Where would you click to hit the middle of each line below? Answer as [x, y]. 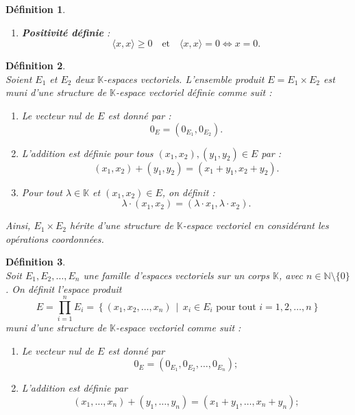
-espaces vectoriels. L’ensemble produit [184, 79]
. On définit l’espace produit [64, 288]
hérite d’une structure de [122, 225]
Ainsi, [18, 225]
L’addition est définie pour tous [87, 153]
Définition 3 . [36, 262]
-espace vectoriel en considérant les [256, 225]
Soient [19, 79]
